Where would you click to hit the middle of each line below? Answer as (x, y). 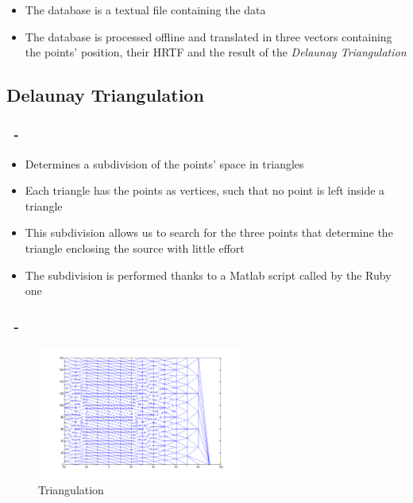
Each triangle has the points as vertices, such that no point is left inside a (205, 190)
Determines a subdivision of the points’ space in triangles (164, 163)
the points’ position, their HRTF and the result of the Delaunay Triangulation (216, 52)
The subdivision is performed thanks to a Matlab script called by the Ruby (208, 275)
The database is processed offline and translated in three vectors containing (208, 36)
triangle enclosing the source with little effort (135, 248)
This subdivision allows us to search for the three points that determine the (209, 232)
